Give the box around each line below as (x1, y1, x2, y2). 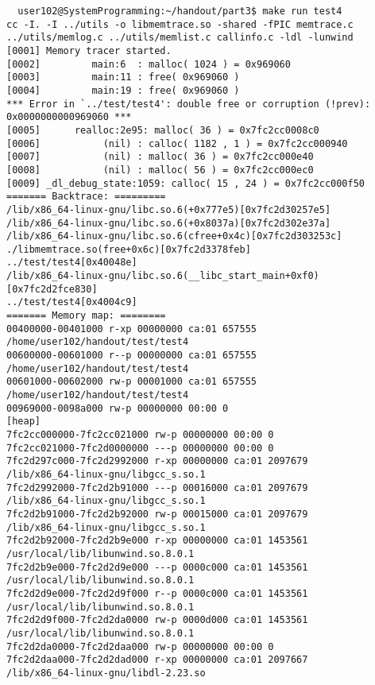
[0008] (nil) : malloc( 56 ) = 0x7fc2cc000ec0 (6, 164, 314, 176)
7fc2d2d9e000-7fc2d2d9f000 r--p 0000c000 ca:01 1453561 (6, 587, 308, 599)
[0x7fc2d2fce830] (6, 283, 98, 295)
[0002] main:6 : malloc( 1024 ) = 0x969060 (6, 58, 291, 70)
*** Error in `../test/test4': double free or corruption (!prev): (6, 98, 371, 110)
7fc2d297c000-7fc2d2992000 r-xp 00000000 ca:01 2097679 (6, 455, 308, 467)
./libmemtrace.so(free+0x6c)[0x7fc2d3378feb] (6, 243, 251, 255)
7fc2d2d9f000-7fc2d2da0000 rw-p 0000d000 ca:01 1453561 (6, 614, 308, 626)
